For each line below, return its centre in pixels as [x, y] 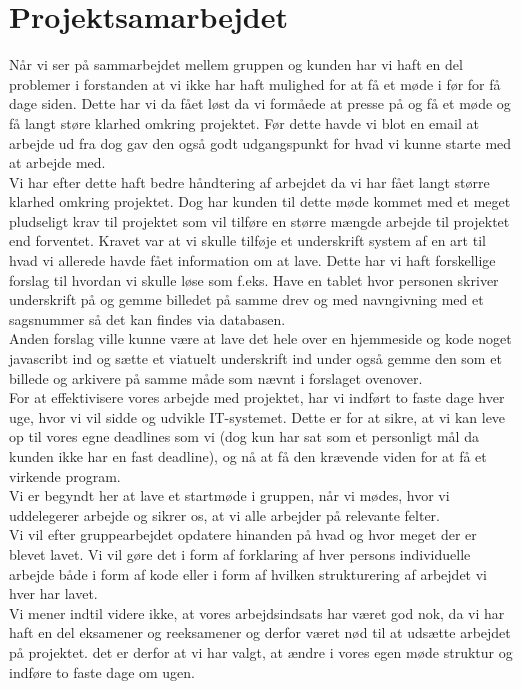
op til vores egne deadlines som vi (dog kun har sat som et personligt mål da [244, 436]
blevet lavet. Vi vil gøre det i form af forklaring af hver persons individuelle [240, 553]
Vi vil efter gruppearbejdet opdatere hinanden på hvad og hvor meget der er [243, 534]
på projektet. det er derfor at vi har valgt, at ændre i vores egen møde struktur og [261, 651]
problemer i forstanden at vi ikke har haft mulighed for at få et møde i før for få [255, 83]
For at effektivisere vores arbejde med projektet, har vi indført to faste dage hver [257, 397]
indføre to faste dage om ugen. [102, 671]
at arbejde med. [57, 162]
